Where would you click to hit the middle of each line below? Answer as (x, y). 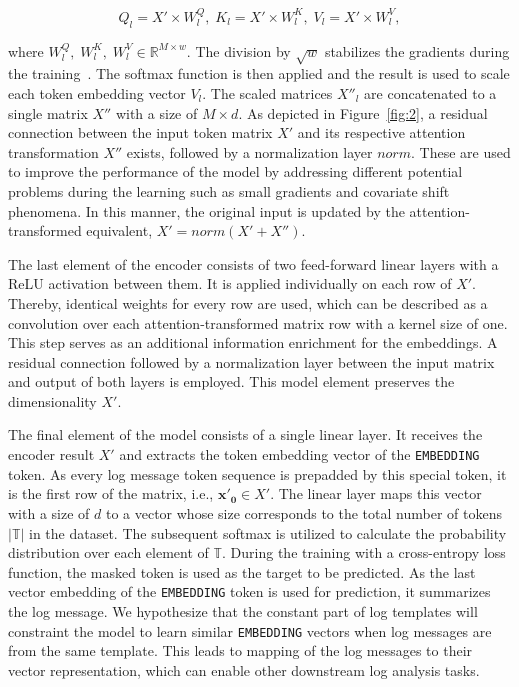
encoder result (51, 454)
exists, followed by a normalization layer (249, 151)
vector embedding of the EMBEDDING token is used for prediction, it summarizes (249, 591)
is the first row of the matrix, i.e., (111, 493)
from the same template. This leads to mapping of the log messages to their (240, 650)
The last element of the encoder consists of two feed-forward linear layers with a (253, 263)
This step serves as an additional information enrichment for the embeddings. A (253, 342)
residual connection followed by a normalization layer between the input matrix (251, 361)
